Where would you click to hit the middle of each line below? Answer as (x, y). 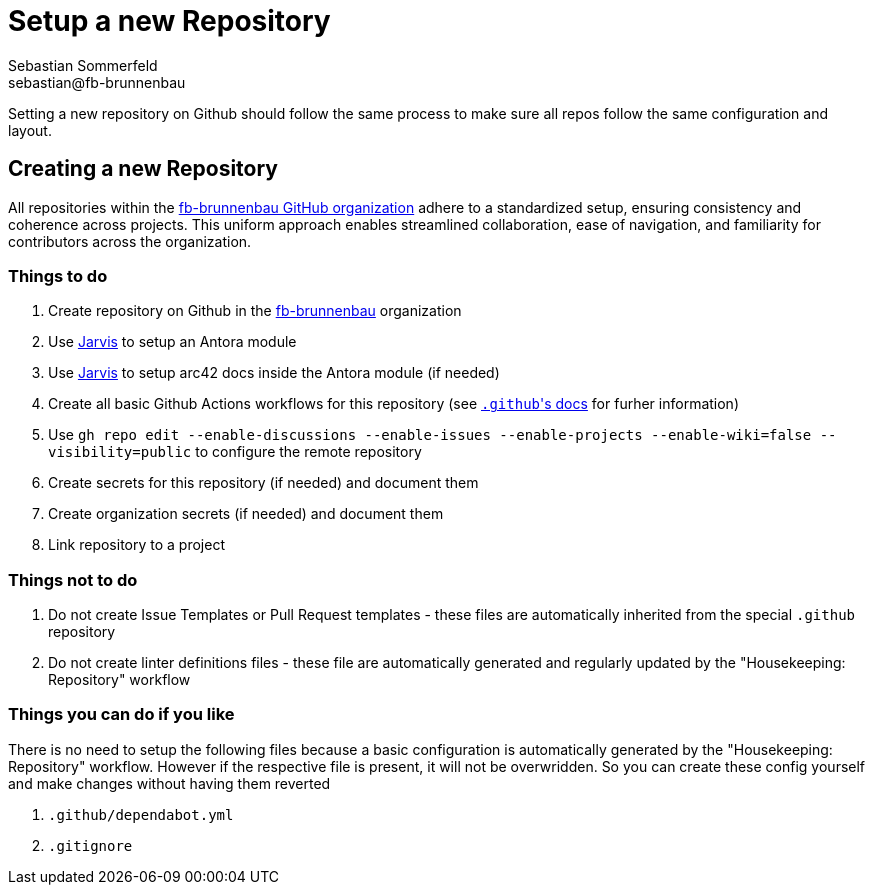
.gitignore (90, 845)
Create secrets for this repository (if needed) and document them (263, 483)
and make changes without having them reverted (169, 783)
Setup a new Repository (169, 21)
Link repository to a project (136, 545)
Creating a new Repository (143, 169)
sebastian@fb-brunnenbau (97, 82)
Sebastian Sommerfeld (83, 65)
